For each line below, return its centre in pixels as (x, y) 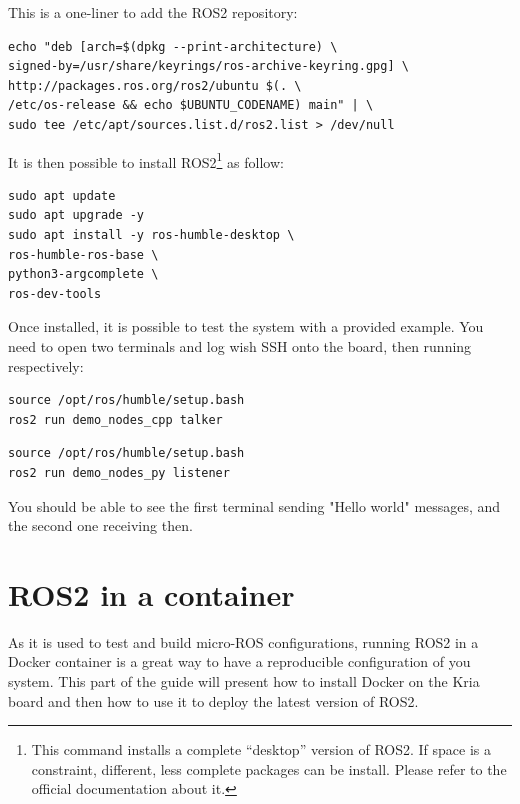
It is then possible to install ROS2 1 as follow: (146, 160)
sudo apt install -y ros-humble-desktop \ (151, 235)
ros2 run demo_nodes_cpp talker (115, 419)
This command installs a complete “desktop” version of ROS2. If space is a (261, 749)
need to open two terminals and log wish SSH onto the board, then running (240, 345)
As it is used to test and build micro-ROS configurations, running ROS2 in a (243, 641)
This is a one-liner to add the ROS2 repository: (153, 12)
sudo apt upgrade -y (76, 215)
